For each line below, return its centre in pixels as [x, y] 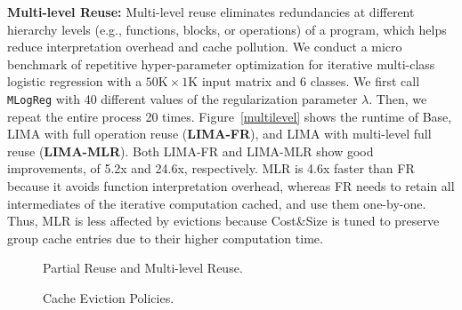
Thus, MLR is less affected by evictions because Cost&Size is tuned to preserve [223, 221]
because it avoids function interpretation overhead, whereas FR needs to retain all [231, 186]
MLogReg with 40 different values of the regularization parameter [182, 98]
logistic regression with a [75, 81]
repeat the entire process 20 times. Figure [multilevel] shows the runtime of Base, [230, 116]
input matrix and [249, 81]
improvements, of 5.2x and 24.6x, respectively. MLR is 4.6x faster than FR [211, 168]
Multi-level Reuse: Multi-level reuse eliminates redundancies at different [211, 12]
